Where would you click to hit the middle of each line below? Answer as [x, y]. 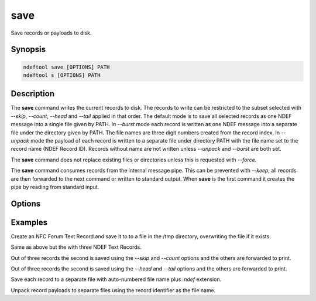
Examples [29, 222]
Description [33, 94]
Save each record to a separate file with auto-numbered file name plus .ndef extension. [116, 279]
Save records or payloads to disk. [51, 33]
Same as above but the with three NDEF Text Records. [76, 247]
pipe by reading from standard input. [55, 187]
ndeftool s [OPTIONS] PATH [62, 75]
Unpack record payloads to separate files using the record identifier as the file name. [113, 290]
